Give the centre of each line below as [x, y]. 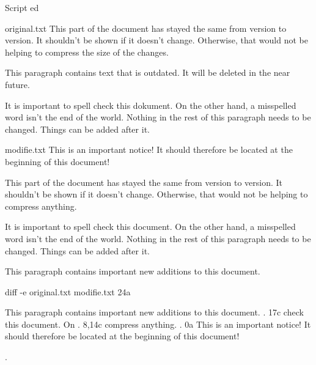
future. [17, 84]
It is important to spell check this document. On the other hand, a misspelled [150, 227]
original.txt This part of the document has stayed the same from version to [146, 28]
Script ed [22, 7]
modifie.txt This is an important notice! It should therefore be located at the [149, 149]
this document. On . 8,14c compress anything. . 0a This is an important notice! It [158, 324]
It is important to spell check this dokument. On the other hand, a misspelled [151, 105]
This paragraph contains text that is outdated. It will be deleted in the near [148, 72]
